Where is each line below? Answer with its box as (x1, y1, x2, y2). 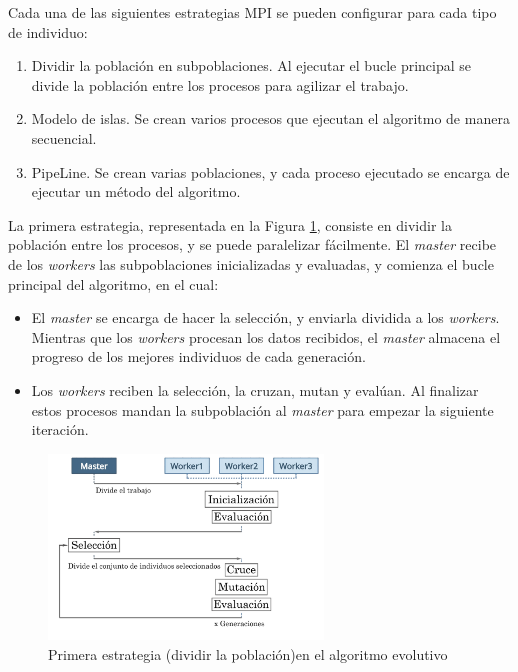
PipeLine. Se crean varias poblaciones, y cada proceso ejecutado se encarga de (31, 161, 510, 182)
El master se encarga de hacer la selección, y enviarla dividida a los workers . (31, 307, 500, 328)
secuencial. (31, 127, 97, 148)
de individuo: (8, 21, 88, 42)
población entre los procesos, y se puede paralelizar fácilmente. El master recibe (8, 234, 497, 255)
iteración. (31, 419, 89, 440)
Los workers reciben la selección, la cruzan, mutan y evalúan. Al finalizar (31, 379, 479, 400)
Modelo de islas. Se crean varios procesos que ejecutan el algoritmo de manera (31, 108, 510, 129)
